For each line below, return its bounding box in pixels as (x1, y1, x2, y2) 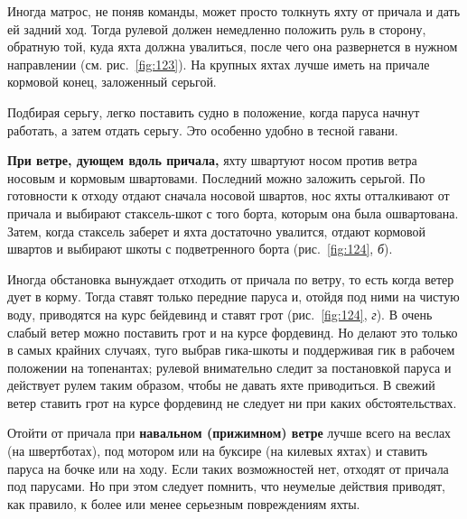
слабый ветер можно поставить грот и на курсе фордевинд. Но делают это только (7, 322, 458, 341)
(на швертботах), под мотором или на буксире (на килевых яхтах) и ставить (7, 441, 428, 460)
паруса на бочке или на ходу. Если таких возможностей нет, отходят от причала (7, 459, 449, 477)
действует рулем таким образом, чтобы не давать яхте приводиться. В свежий (7, 375, 435, 394)
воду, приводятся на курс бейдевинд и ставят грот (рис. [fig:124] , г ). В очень (7, 304, 433, 323)
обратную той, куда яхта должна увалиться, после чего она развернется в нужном (7, 37, 458, 56)
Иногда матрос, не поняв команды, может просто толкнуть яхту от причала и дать (7, 2, 461, 20)
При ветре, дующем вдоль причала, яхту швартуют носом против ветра (7, 151, 417, 170)
